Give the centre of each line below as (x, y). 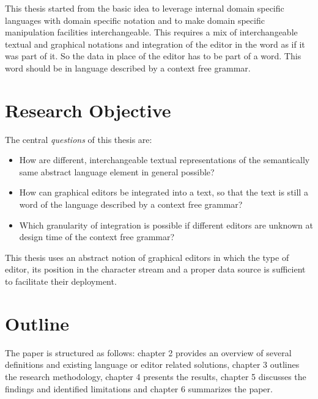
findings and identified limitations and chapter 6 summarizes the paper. (139, 388)
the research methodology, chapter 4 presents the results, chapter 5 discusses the (156, 376)
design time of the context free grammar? (97, 237)
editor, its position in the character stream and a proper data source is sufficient (155, 269)
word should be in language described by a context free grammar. (128, 68)
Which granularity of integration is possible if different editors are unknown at (166, 225)
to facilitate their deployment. (61, 281)
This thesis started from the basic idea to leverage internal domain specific (145, 8)
